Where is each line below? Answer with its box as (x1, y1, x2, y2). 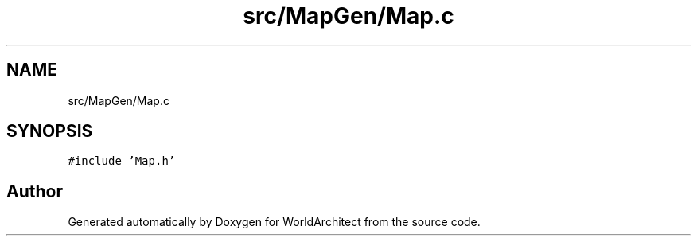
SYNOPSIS (6, 121, 93, 142)
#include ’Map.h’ (68, 154, 176, 168)
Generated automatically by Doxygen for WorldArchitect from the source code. (68, 215, 481, 229)
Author (6, 181, 63, 201)
